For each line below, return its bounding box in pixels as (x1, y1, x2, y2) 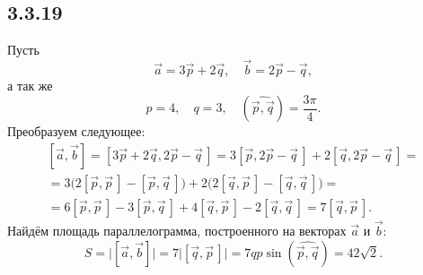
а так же (7, 76, 53, 95)
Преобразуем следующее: (7, 122, 145, 141)
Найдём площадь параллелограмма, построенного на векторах (7, 220, 347, 239)
